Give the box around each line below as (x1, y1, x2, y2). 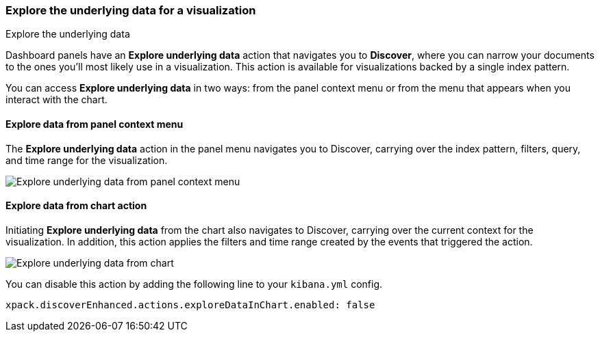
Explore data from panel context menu (5, 118, 184, 130)
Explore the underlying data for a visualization (5, 3, 256, 17)
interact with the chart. (5, 94, 108, 106)
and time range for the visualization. (5, 154, 168, 166)
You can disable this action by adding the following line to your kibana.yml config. (5, 278, 383, 290)
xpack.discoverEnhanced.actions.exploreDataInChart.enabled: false (5, 299, 375, 310)
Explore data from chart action (5, 200, 147, 212)
